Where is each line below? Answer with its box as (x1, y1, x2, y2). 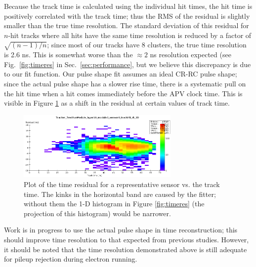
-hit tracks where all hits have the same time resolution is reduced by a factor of (8, 30, 252, 40)
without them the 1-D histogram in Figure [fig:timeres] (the (24, 198, 205, 209)
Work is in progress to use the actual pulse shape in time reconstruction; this (4, 225, 238, 235)
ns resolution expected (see (150, 49, 231, 60)
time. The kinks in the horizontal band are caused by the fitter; (24, 189, 216, 199)
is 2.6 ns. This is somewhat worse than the (4, 49, 133, 60)
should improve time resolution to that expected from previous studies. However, (4, 234, 249, 244)
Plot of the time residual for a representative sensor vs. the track (24, 179, 220, 189)
